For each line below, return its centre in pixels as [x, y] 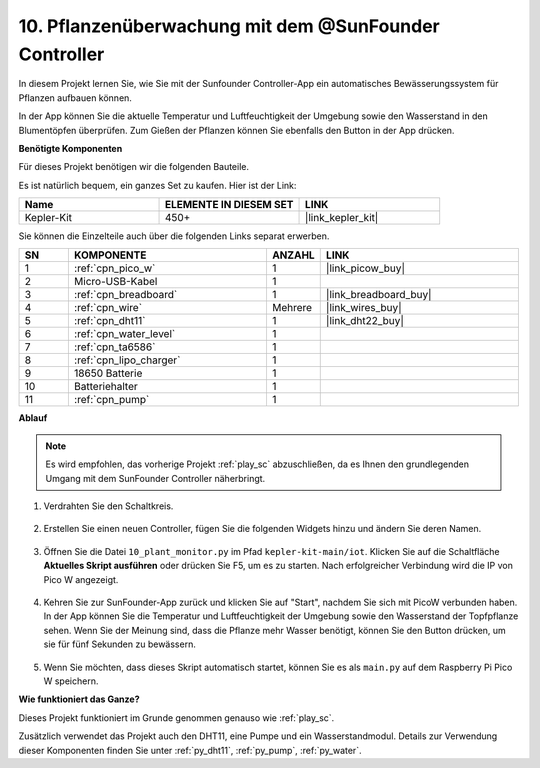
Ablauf [33, 418]
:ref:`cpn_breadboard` [125, 295]
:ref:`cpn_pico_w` [114, 268]
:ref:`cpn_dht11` [109, 321]
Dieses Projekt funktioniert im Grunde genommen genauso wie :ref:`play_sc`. [176, 717]
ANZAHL [293, 255]
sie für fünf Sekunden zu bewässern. [120, 644]
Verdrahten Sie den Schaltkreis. [108, 506]
